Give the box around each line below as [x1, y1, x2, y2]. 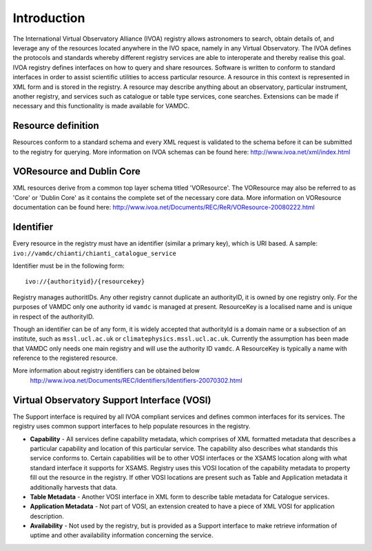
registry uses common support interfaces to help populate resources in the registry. [12, 422, 251, 430]
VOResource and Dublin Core [12, 166, 141, 177]
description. [30, 512, 65, 520]
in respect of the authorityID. [12, 312, 94, 321]
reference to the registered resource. [12, 354, 118, 362]
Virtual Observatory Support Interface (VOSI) [12, 394, 211, 406]
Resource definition [12, 120, 99, 132]
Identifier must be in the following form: [12, 261, 125, 270]
